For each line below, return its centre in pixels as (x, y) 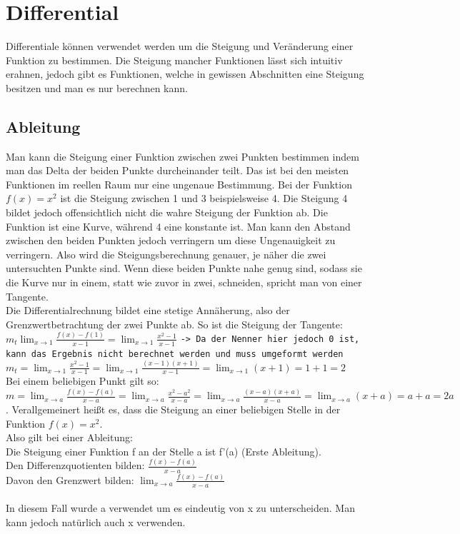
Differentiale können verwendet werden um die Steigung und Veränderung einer (180, 46)
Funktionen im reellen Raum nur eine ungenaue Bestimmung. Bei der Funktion (179, 184)
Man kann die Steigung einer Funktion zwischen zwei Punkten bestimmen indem (182, 156)
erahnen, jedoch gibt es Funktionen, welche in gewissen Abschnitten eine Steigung (185, 74)
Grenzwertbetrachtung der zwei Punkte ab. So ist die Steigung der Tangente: (174, 324)
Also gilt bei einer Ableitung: (69, 437)
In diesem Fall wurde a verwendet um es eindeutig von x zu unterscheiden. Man (180, 508)
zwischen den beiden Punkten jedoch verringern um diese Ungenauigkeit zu (171, 240)
